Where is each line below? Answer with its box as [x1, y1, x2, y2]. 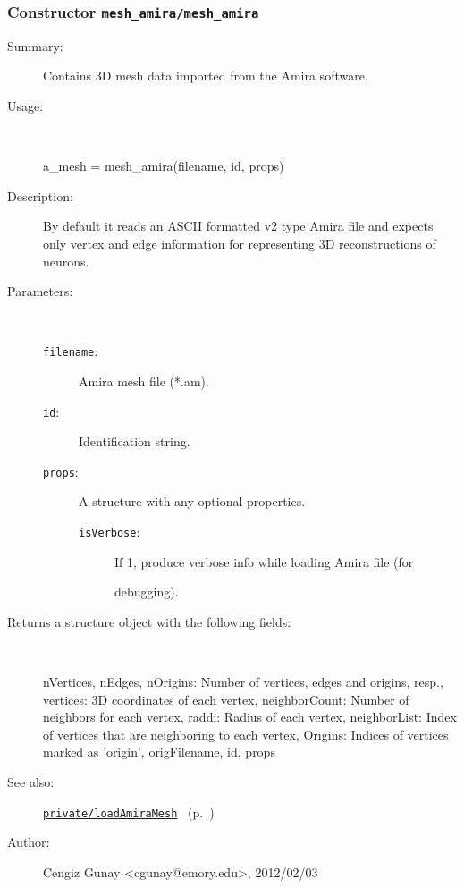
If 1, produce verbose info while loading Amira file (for [114, 552, 414, 571]
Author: [7, 833, 50, 851]
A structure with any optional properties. [79, 492, 306, 511]
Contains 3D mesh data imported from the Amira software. [43, 66, 368, 85]
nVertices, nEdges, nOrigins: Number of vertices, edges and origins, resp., [43, 672, 443, 691]
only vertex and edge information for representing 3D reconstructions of [43, 233, 436, 252]
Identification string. [79, 432, 190, 451]
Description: [7, 186, 73, 205]
